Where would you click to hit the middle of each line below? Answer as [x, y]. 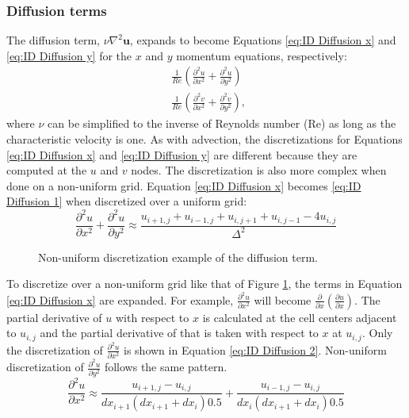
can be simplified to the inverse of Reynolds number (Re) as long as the [222, 123]
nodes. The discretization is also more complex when [259, 170]
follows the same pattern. [166, 367]
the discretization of [55, 349]
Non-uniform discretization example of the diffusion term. [178, 257]
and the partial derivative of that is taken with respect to [179, 333]
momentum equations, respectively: [262, 55]
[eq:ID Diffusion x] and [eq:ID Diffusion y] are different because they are [182, 154]
